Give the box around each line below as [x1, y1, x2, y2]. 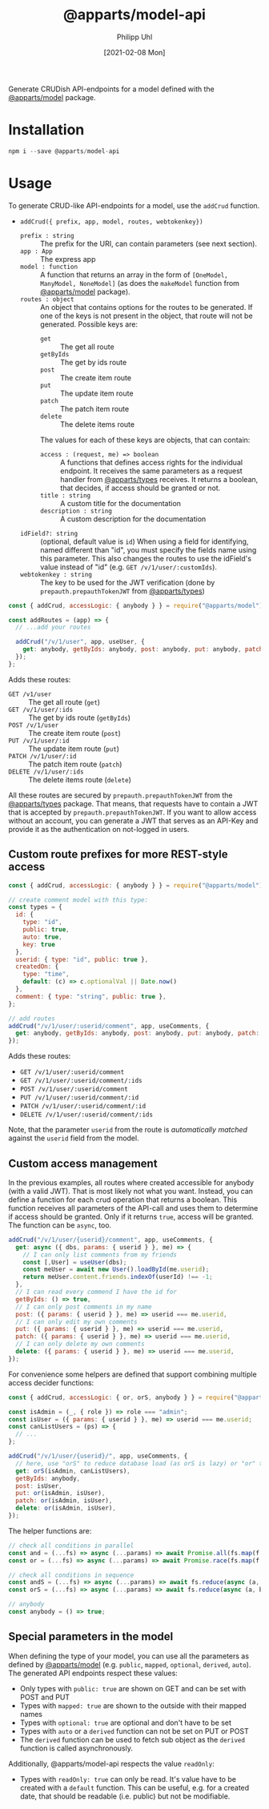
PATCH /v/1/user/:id [8, 752, 78, 760]
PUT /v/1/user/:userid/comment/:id [19, 1094, 139, 1102]
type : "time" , [22, 971, 70, 979]
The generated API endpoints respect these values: [8, 1668, 178, 1678]
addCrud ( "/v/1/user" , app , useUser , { [15, 638, 146, 646]
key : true [22, 940, 56, 948]
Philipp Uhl [116, 32, 153, 42]
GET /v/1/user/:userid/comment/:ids [19, 1077, 143, 1085]
